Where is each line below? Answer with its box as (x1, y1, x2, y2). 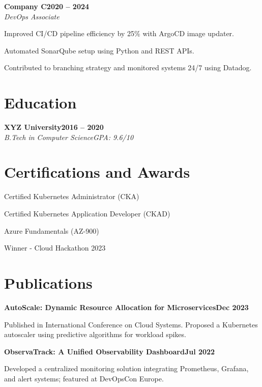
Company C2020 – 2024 (4, 1, 90, 11)
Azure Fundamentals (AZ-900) (4, 225, 99, 236)
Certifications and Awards (4, 161, 190, 182)
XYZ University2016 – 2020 (4, 122, 104, 132)
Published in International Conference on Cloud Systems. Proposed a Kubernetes (4, 319, 258, 329)
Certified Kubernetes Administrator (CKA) (4, 191, 139, 202)
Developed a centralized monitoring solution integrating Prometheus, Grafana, (4, 363, 249, 374)
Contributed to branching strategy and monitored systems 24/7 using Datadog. (4, 62, 252, 73)
